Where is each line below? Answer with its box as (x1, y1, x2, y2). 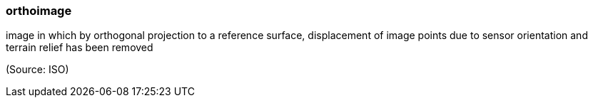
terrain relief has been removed (6, 41, 153, 54)
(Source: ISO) (6, 63, 69, 76)
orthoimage (6, 4, 72, 18)
